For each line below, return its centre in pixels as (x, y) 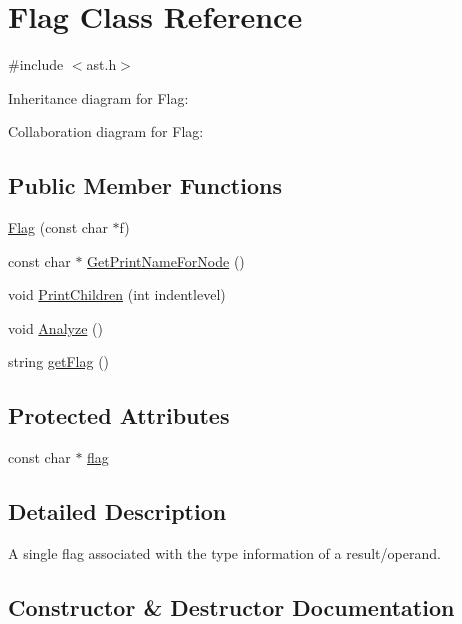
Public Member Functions (145, 185)
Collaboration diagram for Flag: (106, 131)
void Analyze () (55, 327)
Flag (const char (58, 227)
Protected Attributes (119, 415)
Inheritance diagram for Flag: (98, 97)
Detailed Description (117, 511)
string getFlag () (59, 361)
